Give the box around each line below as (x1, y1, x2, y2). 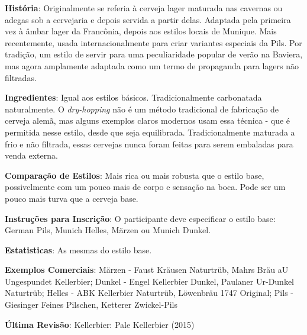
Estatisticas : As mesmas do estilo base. (5, 243, 152, 256)
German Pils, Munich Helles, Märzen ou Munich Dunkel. (5, 224, 211, 236)
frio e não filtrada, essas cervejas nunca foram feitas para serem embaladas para (5, 137, 293, 150)
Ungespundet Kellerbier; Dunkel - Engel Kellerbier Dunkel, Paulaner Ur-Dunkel (5, 275, 295, 287)
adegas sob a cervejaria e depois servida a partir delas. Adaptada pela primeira (5, 13, 291, 25)
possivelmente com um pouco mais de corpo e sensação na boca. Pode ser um (5, 181, 286, 193)
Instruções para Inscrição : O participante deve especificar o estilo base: (5, 212, 276, 224)
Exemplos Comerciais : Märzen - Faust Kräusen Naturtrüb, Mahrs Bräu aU (5, 263, 289, 276)
